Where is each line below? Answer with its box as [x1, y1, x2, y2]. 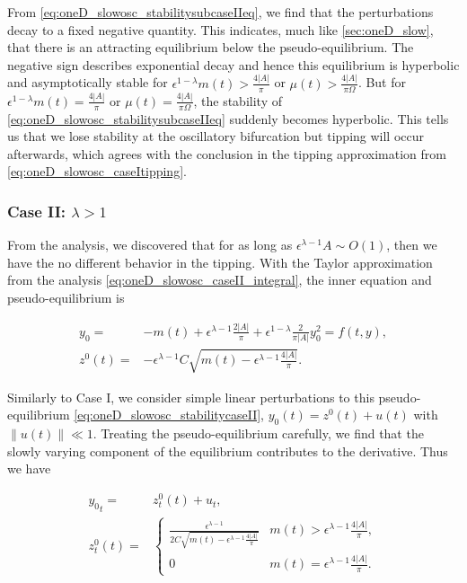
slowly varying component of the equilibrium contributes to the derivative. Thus [7, 441, 448, 460]
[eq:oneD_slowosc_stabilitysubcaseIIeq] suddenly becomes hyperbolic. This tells [7, 109, 449, 128]
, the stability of [193, 91, 282, 110]
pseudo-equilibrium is [7, 288, 125, 307]
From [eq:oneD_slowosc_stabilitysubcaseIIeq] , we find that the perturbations [7, 3, 434, 21]
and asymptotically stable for [7, 73, 168, 92]
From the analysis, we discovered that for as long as [7, 235, 293, 254]
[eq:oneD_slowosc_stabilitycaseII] [74, 405, 261, 424]
